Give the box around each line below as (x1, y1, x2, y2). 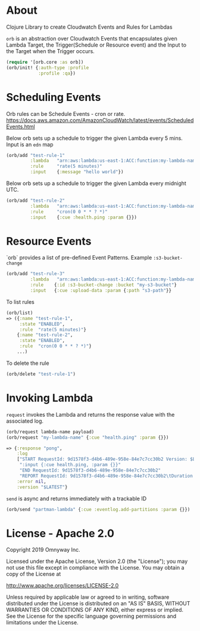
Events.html (6, 123, 35, 130)
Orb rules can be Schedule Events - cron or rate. (6, 110, 126, 117)
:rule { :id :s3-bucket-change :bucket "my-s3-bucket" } (30, 282, 177, 288)
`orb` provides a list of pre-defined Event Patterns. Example (6, 254, 152, 261)
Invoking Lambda (6, 392, 93, 405)
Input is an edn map (6, 141, 54, 148)
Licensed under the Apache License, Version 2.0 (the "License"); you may (6, 558, 188, 565)
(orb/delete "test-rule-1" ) (6, 371, 76, 377)
